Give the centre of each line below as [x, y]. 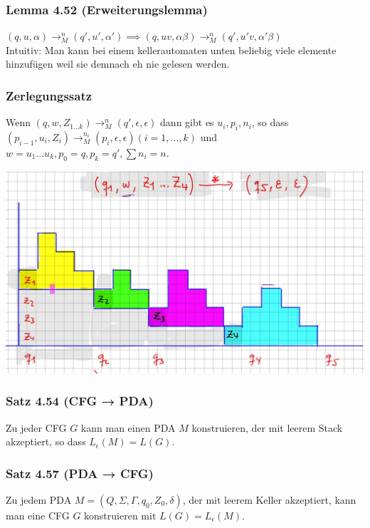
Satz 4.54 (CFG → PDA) [80, 401]
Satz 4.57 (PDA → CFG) [80, 473]
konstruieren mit [120, 516]
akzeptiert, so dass [46, 441]
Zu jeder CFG [36, 427]
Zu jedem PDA [39, 500]
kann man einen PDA [128, 427]
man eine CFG [38, 516]
